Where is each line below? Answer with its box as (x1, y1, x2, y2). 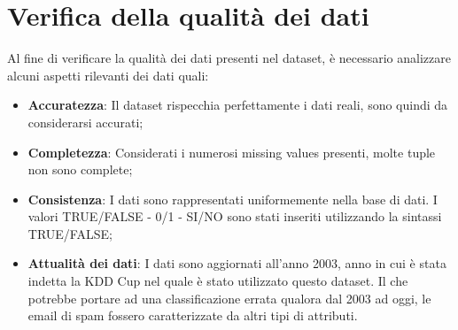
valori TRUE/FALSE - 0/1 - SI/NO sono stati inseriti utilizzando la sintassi (27, 207, 442, 226)
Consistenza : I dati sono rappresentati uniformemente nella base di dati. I (27, 189, 438, 208)
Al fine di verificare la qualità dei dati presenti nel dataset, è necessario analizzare (7, 49, 451, 67)
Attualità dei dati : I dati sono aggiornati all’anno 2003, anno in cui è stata (27, 254, 446, 272)
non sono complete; (27, 160, 133, 179)
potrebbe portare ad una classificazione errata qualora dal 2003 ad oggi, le (27, 288, 431, 307)
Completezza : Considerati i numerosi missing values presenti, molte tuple (27, 142, 436, 161)
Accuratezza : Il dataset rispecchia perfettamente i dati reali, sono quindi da (27, 96, 448, 114)
